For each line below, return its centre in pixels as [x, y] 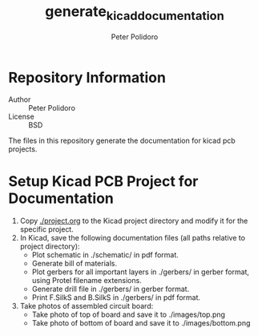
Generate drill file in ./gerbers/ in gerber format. [111, 289]
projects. [23, 149]
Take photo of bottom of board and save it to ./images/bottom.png [141, 323]
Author [20, 99]
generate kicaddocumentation [135, 13]
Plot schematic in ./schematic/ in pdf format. [105, 255]
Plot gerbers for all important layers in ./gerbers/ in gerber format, [141, 272]
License [21, 117]
